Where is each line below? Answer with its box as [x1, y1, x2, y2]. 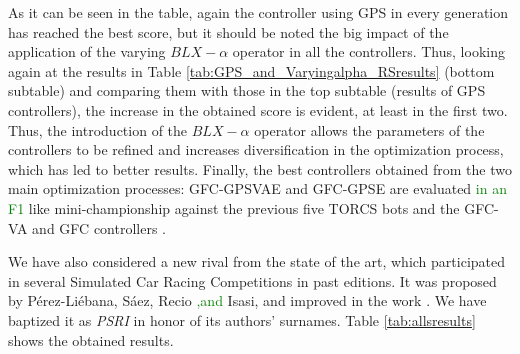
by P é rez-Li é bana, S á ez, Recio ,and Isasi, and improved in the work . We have [8, 290, 487, 311]
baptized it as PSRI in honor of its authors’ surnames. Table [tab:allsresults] [8, 309, 476, 330]
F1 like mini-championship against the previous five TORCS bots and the [8, 197, 460, 218]
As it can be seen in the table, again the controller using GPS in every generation [8, 2, 509, 22]
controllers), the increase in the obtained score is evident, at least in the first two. [8, 99, 508, 120]
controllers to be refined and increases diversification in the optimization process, [8, 139, 504, 160]
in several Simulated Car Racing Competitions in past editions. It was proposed [8, 270, 497, 291]
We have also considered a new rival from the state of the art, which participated [8, 251, 506, 272]
